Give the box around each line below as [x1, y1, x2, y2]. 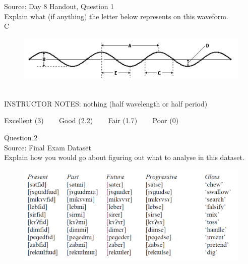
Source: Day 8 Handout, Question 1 [4, 1, 114, 11]
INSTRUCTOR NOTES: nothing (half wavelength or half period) [4, 98, 208, 109]
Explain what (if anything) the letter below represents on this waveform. [4, 11, 228, 21]
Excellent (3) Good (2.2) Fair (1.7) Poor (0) [4, 115, 179, 126]
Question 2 [4, 132, 38, 143]
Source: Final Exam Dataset [4, 142, 91, 152]
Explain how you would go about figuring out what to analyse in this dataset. [4, 152, 244, 163]
